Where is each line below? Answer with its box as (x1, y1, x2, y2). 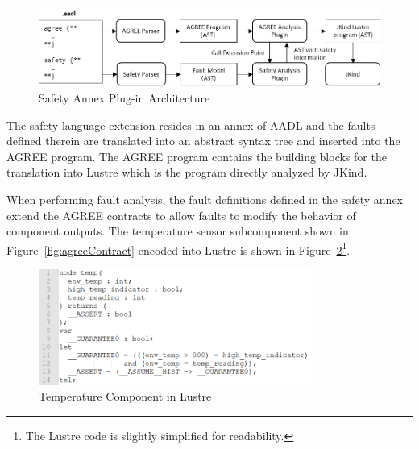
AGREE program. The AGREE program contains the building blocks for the (6, 148, 387, 164)
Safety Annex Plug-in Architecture (39, 89, 210, 106)
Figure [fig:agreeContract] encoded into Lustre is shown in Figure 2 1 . (6, 239, 351, 258)
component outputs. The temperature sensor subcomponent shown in (6, 222, 349, 239)
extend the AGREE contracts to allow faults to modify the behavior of (6, 206, 356, 223)
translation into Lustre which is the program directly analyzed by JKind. (6, 164, 367, 181)
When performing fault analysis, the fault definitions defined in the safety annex (6, 191, 404, 208)
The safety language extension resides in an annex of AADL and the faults (6, 116, 375, 133)
